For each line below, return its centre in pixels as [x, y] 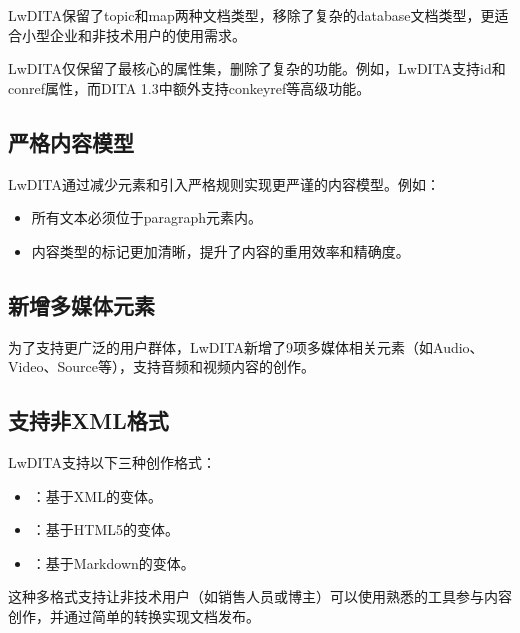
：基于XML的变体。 [96, 495]
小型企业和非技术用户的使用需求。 [133, 34]
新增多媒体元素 [81, 304]
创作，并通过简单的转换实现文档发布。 [134, 615]
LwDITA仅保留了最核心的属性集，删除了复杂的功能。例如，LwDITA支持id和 [257, 68]
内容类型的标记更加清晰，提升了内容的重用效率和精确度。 [220, 250]
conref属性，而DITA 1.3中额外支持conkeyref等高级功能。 [189, 87]
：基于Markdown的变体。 [113, 562]
